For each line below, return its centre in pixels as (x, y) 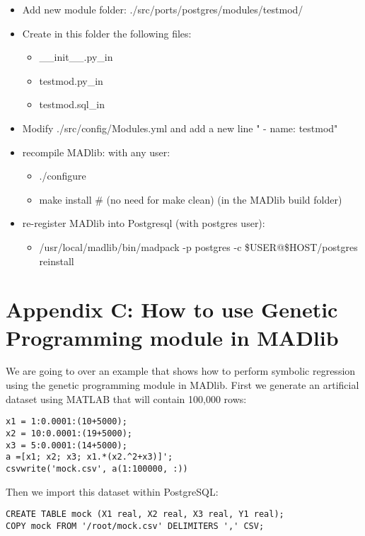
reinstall (57, 261)
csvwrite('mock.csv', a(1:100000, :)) (97, 468)
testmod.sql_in (72, 104)
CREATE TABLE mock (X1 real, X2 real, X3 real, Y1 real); (145, 514)
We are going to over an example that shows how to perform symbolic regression (181, 371)
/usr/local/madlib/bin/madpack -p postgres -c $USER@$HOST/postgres (198, 246)
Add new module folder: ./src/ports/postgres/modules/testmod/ (163, 9)
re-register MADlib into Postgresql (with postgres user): (144, 223)
